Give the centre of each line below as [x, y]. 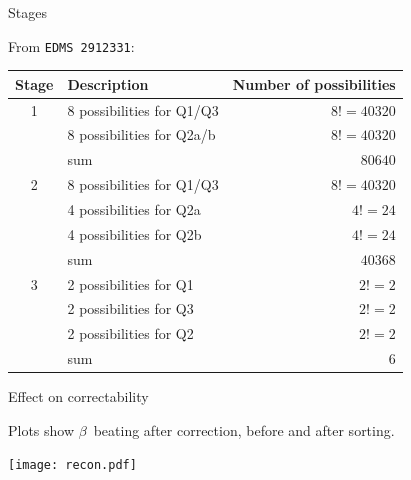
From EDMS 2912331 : [71, 45]
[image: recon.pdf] [72, 465]
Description [108, 83]
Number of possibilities [314, 83]
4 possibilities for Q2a [134, 208]
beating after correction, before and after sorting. [244, 429]
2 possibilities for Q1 [130, 283]
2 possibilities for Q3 [130, 308]
